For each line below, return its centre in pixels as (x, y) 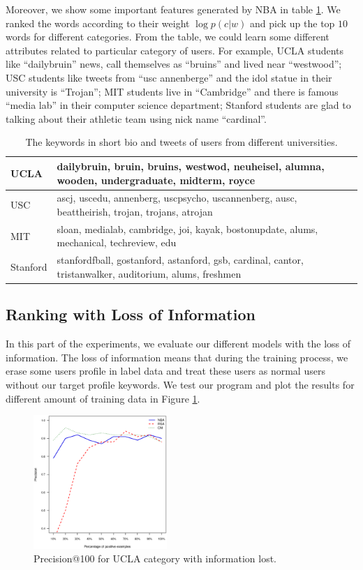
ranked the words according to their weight (98, 23)
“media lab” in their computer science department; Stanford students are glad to (178, 105)
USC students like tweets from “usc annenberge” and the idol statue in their (169, 77)
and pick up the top (292, 23)
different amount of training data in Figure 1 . (103, 398)
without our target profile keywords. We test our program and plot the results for (180, 384)
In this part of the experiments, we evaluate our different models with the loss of (178, 344)
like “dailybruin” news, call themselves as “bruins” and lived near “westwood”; (174, 64)
